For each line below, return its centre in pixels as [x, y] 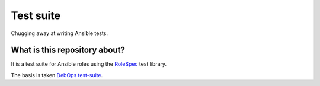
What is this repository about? [68, 50]
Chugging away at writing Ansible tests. [59, 33]
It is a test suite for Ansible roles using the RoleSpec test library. [89, 64]
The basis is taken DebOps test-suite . [57, 75]
